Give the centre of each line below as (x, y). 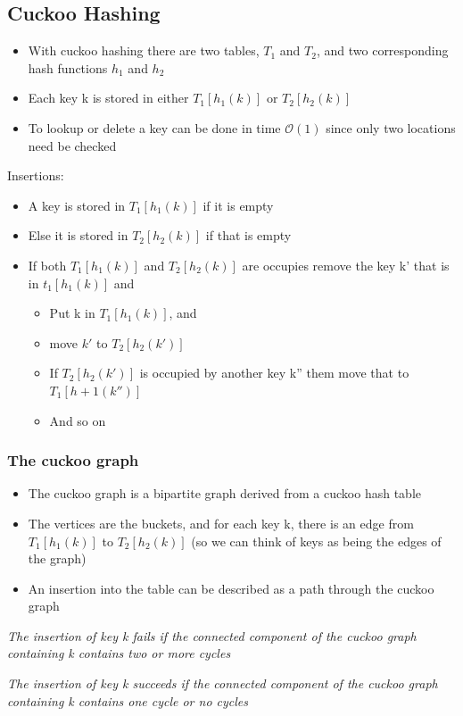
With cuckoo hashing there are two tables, (144, 50)
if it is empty (238, 205)
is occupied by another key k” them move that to (274, 373)
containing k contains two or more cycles (119, 653)
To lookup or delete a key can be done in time (154, 127)
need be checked (72, 145)
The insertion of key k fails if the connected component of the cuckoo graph (212, 635)
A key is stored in (77, 205)
